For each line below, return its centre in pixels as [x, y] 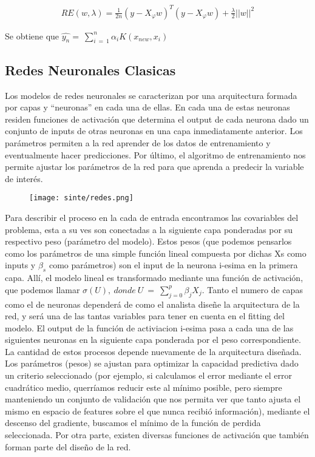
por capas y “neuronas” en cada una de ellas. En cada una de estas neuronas [147, 107]
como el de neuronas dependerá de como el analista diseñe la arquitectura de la [152, 304]
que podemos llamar [42, 289]
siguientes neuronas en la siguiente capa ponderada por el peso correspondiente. [153, 340]
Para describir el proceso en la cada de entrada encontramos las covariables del [152, 217]
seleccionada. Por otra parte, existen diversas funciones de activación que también [157, 435]
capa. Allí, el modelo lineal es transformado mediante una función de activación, [154, 278]
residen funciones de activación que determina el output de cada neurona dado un [157, 119]
